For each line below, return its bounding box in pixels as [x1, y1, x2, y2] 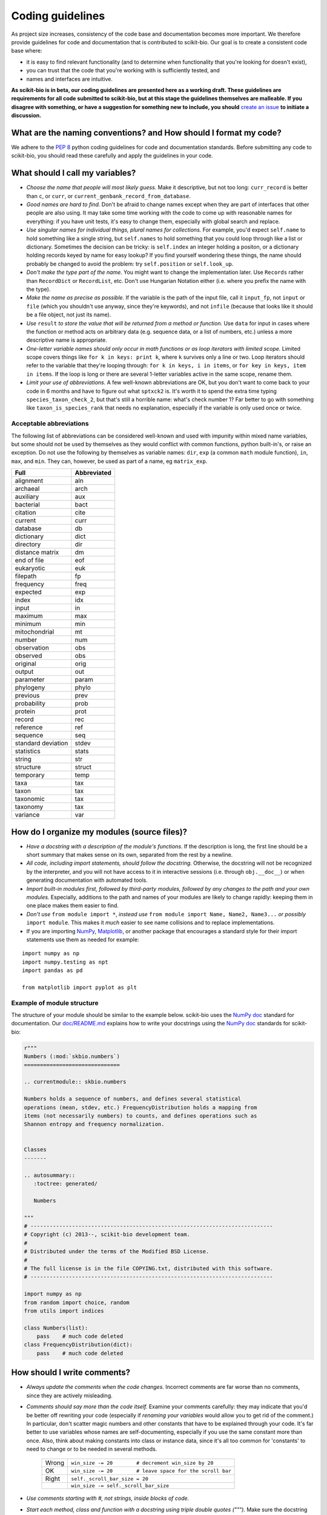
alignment [15, 476, 44, 485]
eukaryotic [15, 564, 45, 573]
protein [15, 707, 36, 716]
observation [15, 644, 50, 652]
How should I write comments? [11, 1367, 131, 1378]
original [15, 659, 36, 668]
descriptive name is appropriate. [26, 336, 107, 344]
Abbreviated [74, 468, 112, 477]
